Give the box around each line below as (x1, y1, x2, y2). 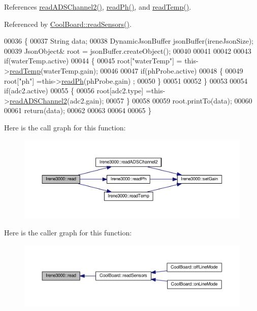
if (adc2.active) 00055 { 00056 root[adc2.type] (4, 85, 144, 96)
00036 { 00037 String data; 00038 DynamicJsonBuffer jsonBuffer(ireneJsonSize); (4, 36, 253, 46)
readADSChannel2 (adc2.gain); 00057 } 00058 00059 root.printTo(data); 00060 (9, 95, 252, 106)
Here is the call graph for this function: (4, 122, 126, 132)
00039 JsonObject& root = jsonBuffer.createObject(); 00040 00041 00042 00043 (4, 45, 251, 56)
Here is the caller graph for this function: (4, 227, 132, 238)
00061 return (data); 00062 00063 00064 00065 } (4, 105, 152, 116)
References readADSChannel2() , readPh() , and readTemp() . (4, 2, 191, 12)
